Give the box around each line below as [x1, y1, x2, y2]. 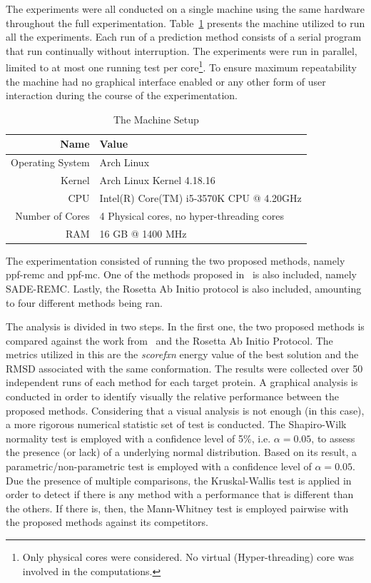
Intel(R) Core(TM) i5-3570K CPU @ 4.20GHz [99, 190, 302, 205]
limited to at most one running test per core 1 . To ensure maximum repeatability [6, 58, 357, 75]
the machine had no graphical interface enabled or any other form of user [6, 73, 326, 88]
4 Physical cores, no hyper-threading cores [99, 208, 284, 223]
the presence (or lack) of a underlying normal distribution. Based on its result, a [6, 445, 357, 460]
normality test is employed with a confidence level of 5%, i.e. [6, 430, 271, 445]
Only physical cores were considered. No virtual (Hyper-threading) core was [22, 549, 354, 564]
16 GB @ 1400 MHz [99, 225, 187, 240]
